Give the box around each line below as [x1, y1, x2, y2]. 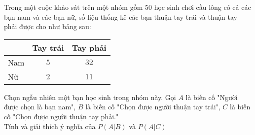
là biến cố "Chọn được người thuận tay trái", [85, 101, 220, 112]
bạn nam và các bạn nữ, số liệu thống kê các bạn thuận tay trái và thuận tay [4, 11, 238, 22]
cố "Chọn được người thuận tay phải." [4, 111, 119, 121]
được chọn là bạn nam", [4, 101, 76, 112]
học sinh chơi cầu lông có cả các [154, 2, 251, 12]
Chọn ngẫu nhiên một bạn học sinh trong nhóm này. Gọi [4, 92, 176, 102]
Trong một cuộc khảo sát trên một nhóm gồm [4, 2, 143, 12]
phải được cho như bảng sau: [4, 21, 91, 32]
